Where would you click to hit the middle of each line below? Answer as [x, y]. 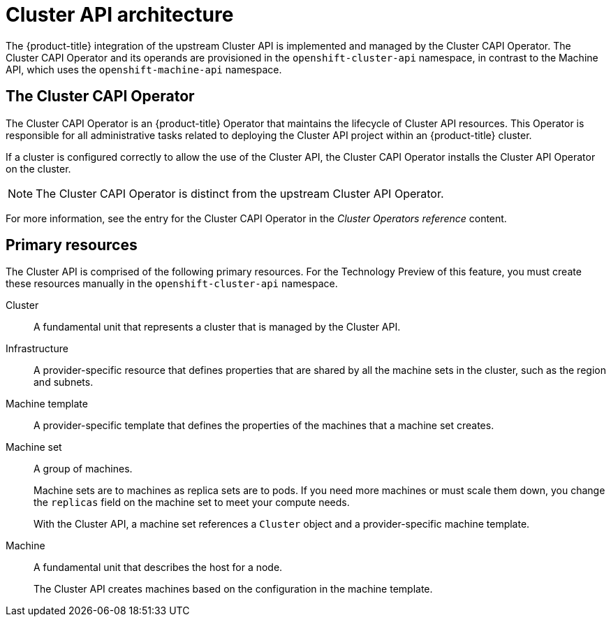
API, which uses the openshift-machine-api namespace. [144, 69]
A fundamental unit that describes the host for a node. [158, 567]
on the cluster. [38, 168]
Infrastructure [37, 349]
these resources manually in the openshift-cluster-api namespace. [172, 284]
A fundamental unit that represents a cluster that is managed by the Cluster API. [217, 327]
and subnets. [64, 382]
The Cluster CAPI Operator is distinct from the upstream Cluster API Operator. [240, 193]
